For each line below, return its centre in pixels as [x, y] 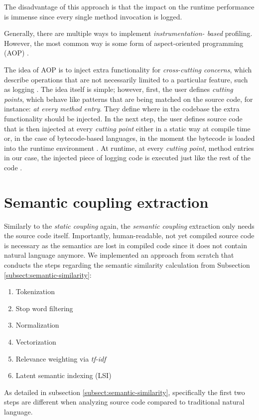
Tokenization [35, 291]
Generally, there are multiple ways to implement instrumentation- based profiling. [128, 33]
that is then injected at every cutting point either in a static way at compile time [127, 128]
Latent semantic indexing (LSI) [64, 375]
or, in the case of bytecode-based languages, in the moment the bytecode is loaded [129, 138]
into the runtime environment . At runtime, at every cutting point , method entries [129, 148]
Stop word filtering [44, 308]
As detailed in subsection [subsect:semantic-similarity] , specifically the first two [125, 392]
